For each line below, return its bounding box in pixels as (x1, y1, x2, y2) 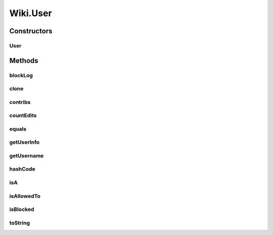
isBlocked (9, 206, 34, 213)
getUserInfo (9, 139, 40, 146)
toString (9, 219, 30, 226)
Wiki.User (9, 8, 53, 19)
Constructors (9, 27, 53, 35)
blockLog (9, 72, 33, 79)
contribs (9, 98, 31, 105)
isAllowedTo (9, 192, 40, 199)
